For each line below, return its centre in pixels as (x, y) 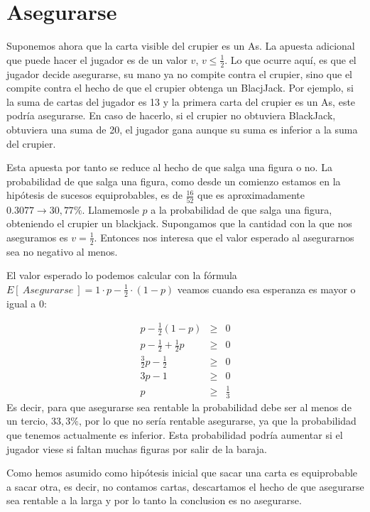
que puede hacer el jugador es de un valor (97, 59)
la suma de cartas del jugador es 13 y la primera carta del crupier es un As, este (181, 101)
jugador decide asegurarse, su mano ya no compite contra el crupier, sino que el (180, 73)
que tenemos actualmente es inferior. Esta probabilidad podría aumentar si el (175, 434)
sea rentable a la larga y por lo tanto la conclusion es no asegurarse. (154, 500)
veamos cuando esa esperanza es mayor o (266, 289)
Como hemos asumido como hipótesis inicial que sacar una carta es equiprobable (182, 473)
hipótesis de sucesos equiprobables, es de (94, 195)
